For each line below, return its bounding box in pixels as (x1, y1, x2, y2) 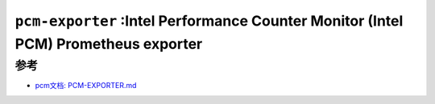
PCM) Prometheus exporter (14, 34, 203, 53)
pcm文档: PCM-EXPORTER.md (35, 81, 137, 90)
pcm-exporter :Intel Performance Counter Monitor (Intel (14, 12, 404, 30)
